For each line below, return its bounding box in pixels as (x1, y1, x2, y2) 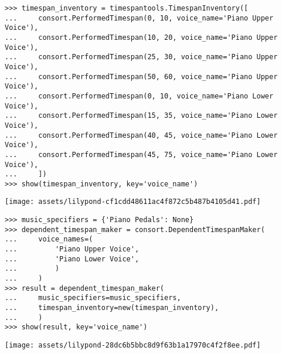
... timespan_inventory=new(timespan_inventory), (5, 304, 219, 312)
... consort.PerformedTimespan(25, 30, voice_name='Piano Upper (5, 53, 278, 62)
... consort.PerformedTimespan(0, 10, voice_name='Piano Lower (5, 91, 274, 100)
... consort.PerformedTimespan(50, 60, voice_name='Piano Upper (5, 72, 278, 81)
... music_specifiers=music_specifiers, (5, 294, 181, 302)
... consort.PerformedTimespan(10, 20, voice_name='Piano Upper (5, 33, 278, 42)
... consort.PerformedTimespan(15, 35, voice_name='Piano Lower (5, 111, 278, 120)
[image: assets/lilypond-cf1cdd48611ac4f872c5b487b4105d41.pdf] (5, 198, 261, 206)
